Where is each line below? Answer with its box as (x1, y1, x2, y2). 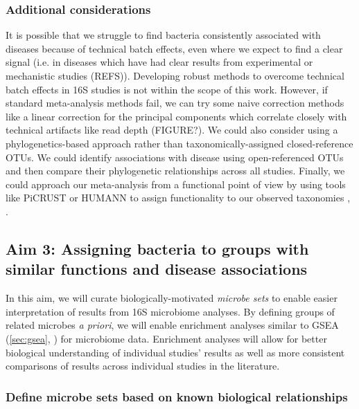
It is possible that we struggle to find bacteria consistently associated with (6, 28, 321, 42)
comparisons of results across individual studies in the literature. (6, 358, 280, 373)
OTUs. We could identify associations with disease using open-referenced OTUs (6, 149, 344, 164)
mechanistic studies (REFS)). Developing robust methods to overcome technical (6, 69, 344, 82)
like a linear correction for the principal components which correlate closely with (6, 109, 347, 123)
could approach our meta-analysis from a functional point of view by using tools (6, 176, 346, 191)
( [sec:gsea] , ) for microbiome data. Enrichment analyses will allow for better (6, 331, 327, 345)
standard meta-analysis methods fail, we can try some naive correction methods (6, 96, 344, 110)
